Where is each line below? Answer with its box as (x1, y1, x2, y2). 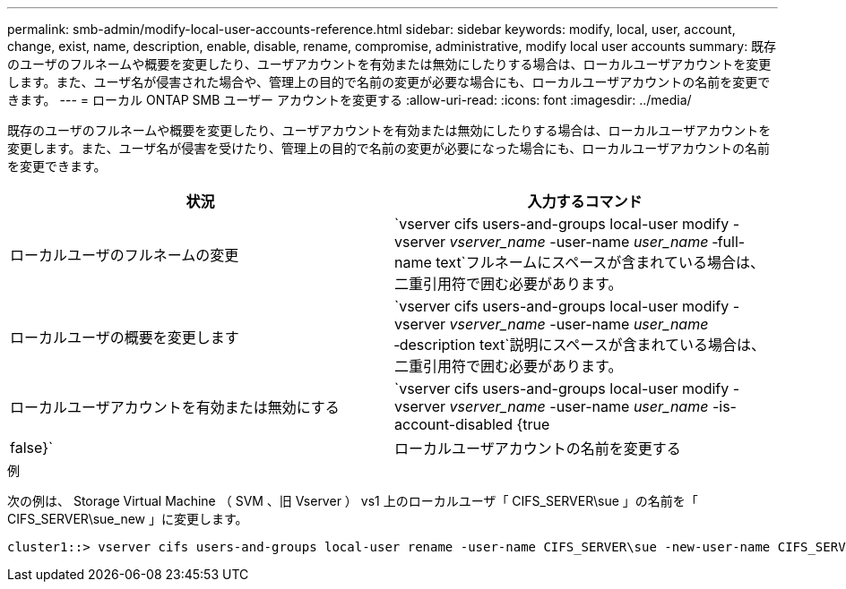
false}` (10, 439, 54, 457)
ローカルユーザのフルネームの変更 (10, 246, 239, 264)
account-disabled (394, 415, 513, 433)
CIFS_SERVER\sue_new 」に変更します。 (7, 511, 248, 526)
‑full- (712, 233, 746, 251)
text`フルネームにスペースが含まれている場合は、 (436, 253, 764, 271)
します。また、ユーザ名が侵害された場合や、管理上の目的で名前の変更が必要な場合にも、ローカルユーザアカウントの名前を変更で (7, 74, 771, 90)
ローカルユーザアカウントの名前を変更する (394, 440, 681, 457)
